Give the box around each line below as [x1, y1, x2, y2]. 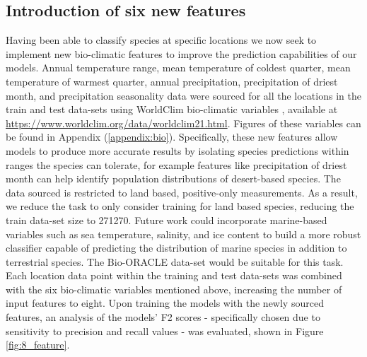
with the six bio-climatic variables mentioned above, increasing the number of [6, 281, 342, 296]
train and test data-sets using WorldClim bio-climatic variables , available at [6, 102, 338, 117]
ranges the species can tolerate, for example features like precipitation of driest [6, 157, 347, 172]
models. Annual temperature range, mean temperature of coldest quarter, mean [6, 60, 351, 75]
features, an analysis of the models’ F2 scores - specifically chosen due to [6, 310, 320, 324]
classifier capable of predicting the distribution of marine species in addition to [6, 240, 347, 255]
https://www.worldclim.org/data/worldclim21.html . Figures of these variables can [6, 115, 361, 130]
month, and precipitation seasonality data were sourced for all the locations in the [6, 88, 361, 103]
